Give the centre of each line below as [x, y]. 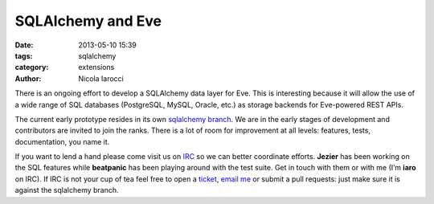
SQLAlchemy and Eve [88, 21]
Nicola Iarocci [101, 78]
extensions [96, 67]
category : [32, 67]
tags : [24, 55]
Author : [28, 78]
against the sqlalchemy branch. [67, 190]
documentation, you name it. [62, 141]
